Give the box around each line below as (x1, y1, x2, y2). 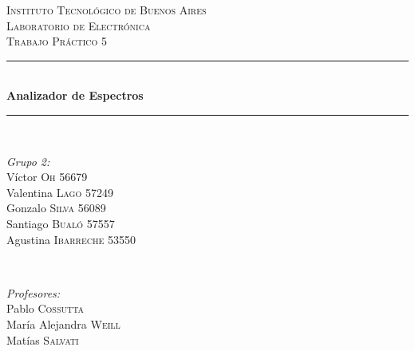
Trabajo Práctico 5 (6, 33, 107, 49)
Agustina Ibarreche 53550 (6, 231, 136, 247)
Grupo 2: (6, 152, 50, 169)
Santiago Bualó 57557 (6, 215, 115, 231)
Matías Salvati (6, 331, 79, 348)
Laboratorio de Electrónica (6, 17, 151, 34)
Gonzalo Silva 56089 (6, 199, 106, 216)
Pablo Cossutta (6, 300, 85, 317)
